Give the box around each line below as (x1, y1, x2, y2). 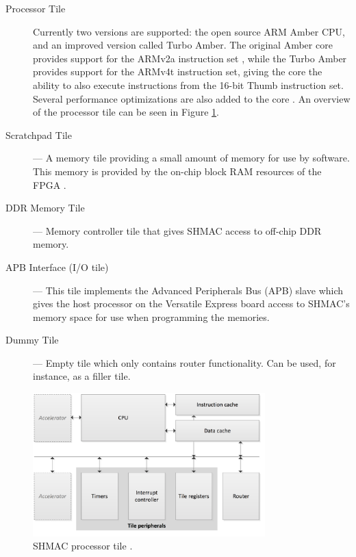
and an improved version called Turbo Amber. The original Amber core (33, 38, 333, 52)
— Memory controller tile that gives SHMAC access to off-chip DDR (33, 223, 322, 237)
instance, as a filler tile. (33, 369, 131, 383)
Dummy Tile (5, 333, 59, 347)
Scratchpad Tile (5, 127, 72, 142)
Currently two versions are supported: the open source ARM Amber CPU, (33, 24, 345, 38)
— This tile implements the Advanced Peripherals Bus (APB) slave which (33, 283, 344, 297)
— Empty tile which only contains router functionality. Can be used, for (33, 355, 336, 370)
